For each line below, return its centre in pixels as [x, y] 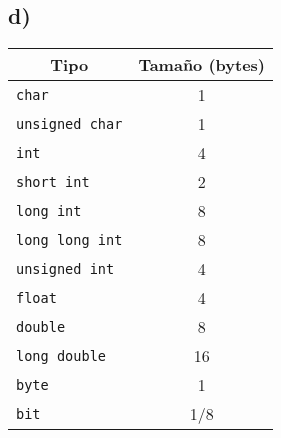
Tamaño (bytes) [202, 65]
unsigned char [69, 123]
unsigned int [65, 268]
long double [61, 355]
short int [53, 181]
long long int [69, 239]
